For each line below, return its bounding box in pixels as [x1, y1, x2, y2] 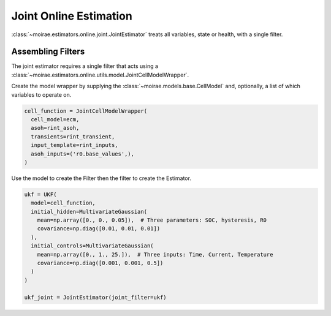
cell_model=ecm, [31, 116, 80, 122]
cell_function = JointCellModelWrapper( [24, 107, 147, 115]
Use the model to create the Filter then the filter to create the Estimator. [11, 175, 191, 182]
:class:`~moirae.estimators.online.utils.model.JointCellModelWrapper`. [11, 71, 189, 78]
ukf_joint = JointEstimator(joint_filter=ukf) [24, 294, 167, 301]
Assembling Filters [11, 47, 85, 57]
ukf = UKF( [24, 190, 57, 198]
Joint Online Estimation [11, 9, 133, 23]
